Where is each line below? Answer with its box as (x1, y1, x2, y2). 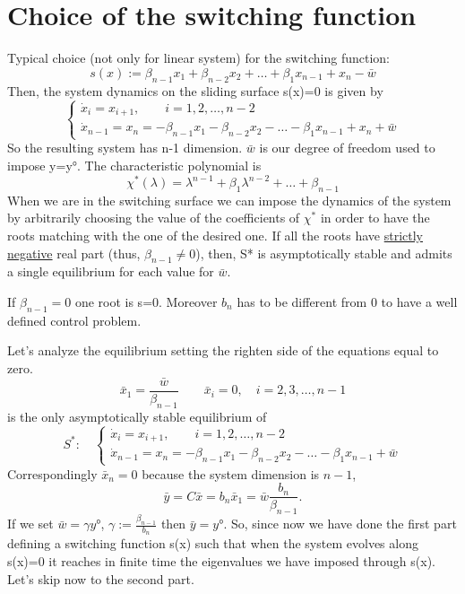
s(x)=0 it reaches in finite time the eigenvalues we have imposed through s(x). (7, 552, 435, 571)
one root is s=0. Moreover (74, 293, 218, 311)
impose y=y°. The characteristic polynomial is (7, 155, 262, 174)
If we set (7, 514, 54, 533)
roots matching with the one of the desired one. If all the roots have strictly (7, 226, 424, 245)
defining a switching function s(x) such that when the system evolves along (7, 534, 418, 553)
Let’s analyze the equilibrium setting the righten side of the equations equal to (7, 341, 439, 360)
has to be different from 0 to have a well (237, 293, 458, 311)
